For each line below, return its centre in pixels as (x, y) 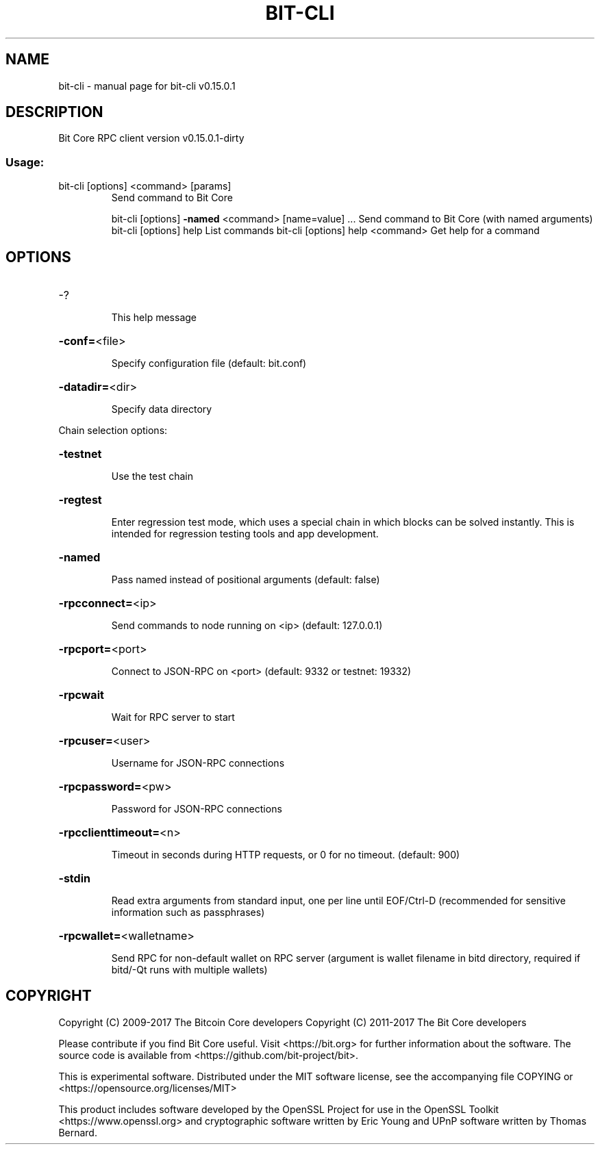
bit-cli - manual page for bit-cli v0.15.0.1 (147, 86)
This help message (154, 318)
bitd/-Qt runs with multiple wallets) (189, 970)
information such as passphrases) (188, 912)
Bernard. (78, 1132)
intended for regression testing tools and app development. (245, 534)
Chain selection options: (113, 431)
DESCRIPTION (54, 112)
